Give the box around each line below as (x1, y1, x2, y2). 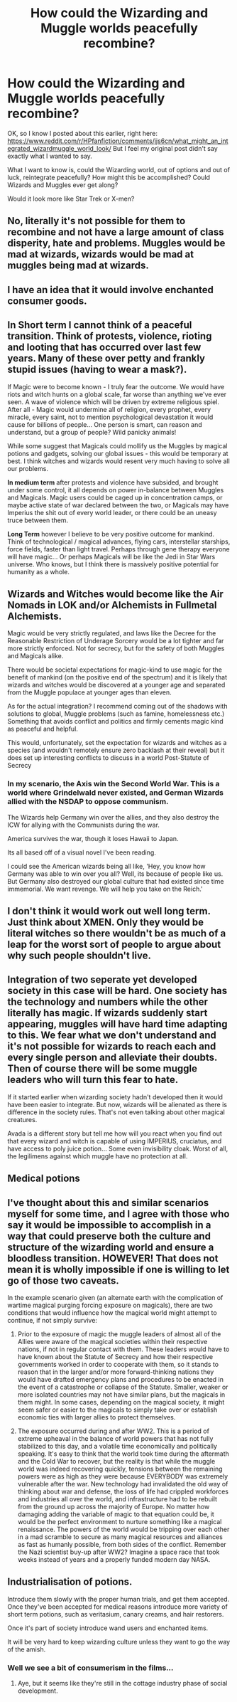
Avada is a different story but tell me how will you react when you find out (7, 1129, 222, 1138)
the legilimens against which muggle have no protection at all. (7, 1151, 188, 1161)
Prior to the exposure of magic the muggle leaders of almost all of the (17, 1330, 221, 1338)
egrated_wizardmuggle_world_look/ (7, 144, 111, 152)
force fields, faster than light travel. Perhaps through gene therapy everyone (7, 544, 230, 553)
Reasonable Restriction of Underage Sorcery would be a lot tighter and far (7, 637, 224, 645)
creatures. (7, 1115, 38, 1124)
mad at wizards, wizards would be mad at (7, 248, 194, 260)
